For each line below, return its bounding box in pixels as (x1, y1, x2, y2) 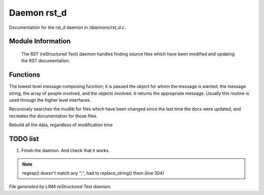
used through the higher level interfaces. (9, 97, 91, 103)
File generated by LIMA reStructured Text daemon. (9, 184, 111, 190)
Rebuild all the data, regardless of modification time (9, 122, 113, 128)
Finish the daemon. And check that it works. (21, 148, 110, 153)
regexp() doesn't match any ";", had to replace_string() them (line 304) (22, 170, 164, 176)
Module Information (9, 37, 71, 45)
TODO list (9, 135, 39, 143)
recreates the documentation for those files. (9, 113, 98, 119)
